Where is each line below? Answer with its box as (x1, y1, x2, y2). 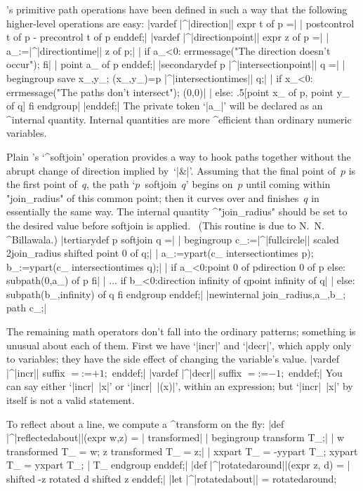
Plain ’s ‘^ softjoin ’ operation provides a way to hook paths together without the (6, 149, 351, 163)
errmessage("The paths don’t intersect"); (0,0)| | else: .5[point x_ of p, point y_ (6, 84, 350, 99)
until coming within (246, 177, 331, 191)
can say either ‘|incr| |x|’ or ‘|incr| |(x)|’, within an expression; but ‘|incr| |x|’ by (6, 379, 353, 394)
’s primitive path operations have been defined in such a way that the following (6, 2, 348, 16)
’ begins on (185, 177, 233, 191)
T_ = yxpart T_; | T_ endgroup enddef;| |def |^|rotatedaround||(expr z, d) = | (6, 457, 350, 472)
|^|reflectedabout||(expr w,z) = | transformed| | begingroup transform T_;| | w (6, 430, 345, 445)
